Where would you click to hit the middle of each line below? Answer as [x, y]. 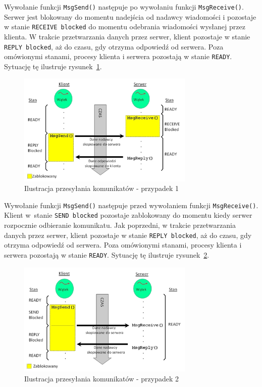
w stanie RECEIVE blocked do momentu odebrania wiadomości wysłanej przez [125, 27]
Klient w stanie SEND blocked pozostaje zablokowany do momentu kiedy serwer [128, 215]
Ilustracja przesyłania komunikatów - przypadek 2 [101, 378]
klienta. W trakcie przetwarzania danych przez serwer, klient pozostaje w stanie [127, 36]
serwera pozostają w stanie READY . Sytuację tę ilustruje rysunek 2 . [107, 254]
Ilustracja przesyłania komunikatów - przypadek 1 [101, 188]
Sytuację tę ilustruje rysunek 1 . [53, 66]
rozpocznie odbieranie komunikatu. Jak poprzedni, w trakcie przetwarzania [120, 225]
